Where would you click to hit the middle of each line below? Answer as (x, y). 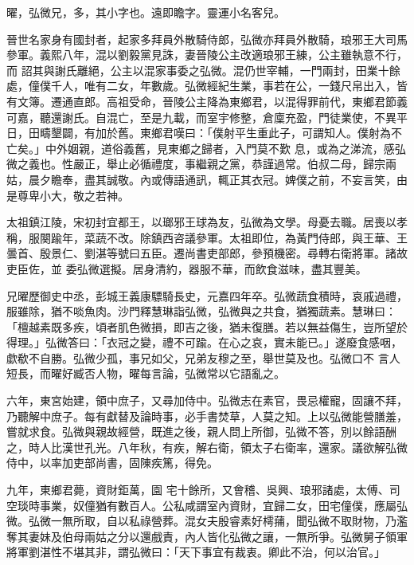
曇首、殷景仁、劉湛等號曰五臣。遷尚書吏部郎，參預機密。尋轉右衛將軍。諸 (201, 253)
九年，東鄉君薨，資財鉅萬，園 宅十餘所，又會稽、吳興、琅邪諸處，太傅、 (198, 490)
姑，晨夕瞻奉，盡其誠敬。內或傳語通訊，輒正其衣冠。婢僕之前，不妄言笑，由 (207, 179)
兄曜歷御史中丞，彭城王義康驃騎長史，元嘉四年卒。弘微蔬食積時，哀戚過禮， (207, 295)
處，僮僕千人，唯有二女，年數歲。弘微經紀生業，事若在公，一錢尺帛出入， (201, 86)
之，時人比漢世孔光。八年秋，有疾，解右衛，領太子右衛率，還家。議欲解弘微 (207, 447)
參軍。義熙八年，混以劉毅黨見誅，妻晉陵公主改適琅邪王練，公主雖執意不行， (207, 55)
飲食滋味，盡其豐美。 (311, 268)
